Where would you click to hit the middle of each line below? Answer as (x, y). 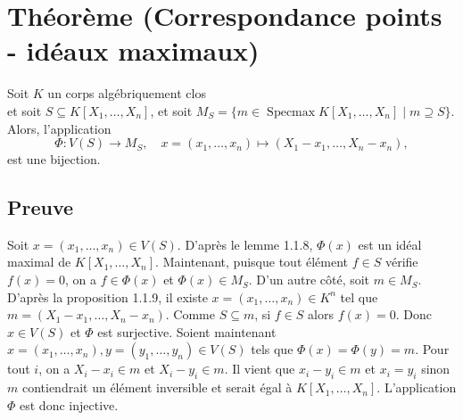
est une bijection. (54, 159)
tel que (359, 296)
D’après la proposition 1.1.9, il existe (107, 296)
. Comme (190, 314)
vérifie (401, 262)
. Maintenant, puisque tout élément (252, 262)
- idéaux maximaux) (133, 50)
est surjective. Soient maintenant (187, 331)
